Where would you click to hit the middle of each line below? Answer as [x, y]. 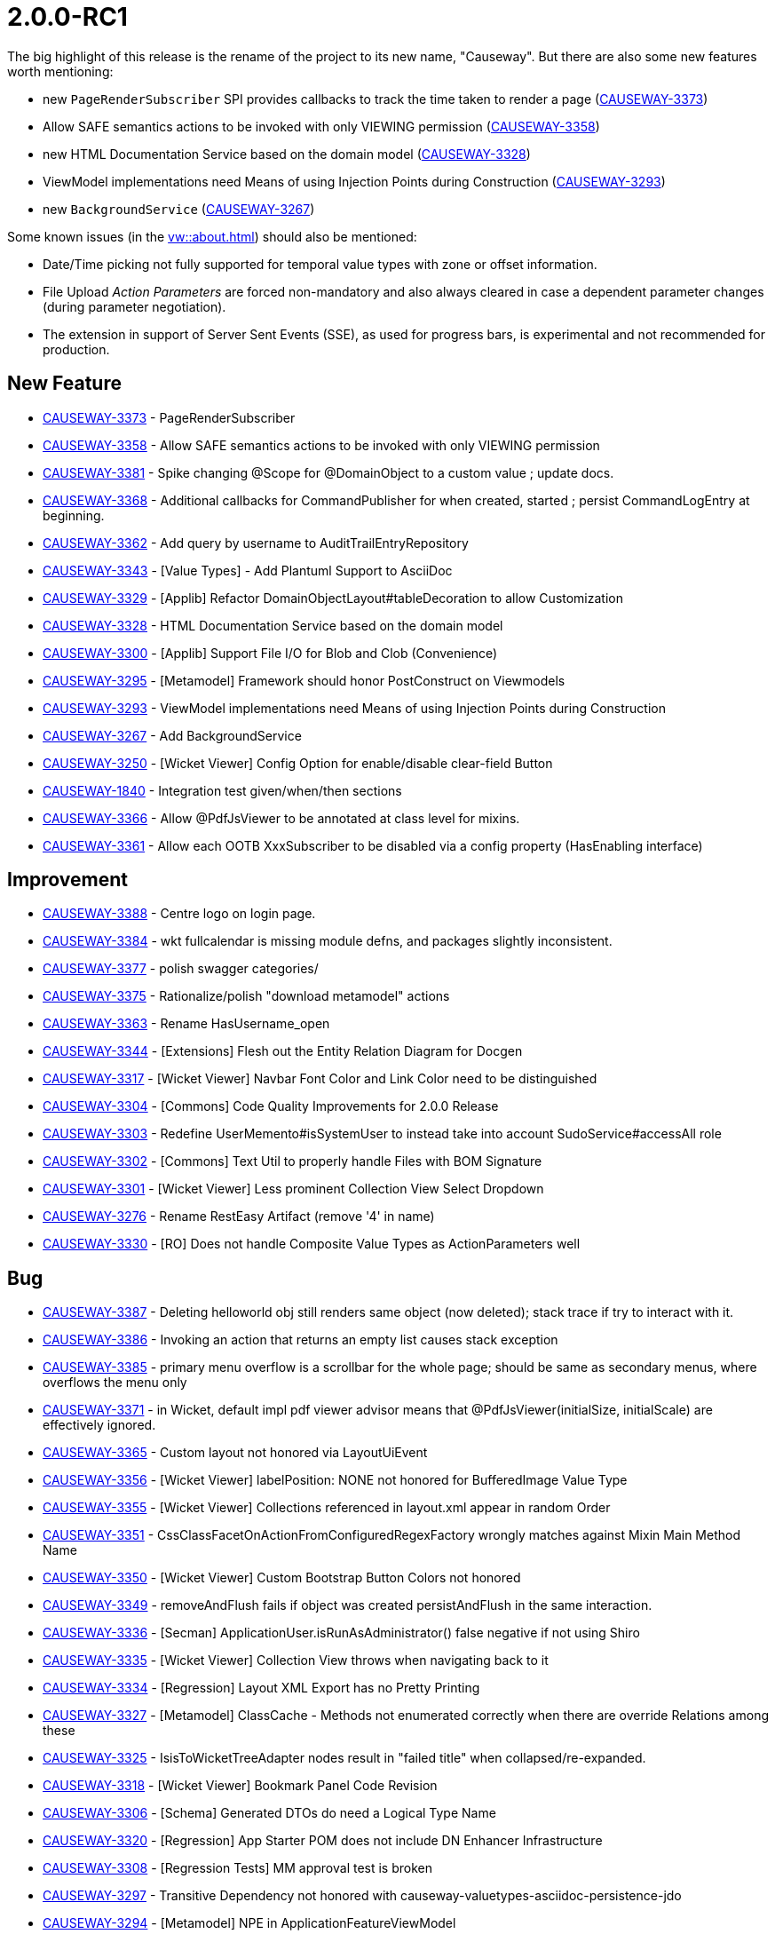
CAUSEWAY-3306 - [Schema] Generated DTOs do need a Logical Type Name [269, 1813]
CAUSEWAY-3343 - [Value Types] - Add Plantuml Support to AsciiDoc [248, 570]
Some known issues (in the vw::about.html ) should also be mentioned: [212, 236]
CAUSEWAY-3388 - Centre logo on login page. [179, 914]
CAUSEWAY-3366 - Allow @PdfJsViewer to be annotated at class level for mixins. [281, 818]
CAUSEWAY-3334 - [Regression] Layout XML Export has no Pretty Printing [261, 1688]
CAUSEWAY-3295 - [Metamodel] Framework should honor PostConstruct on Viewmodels [304, 680]
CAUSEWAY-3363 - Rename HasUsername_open [186, 1024]
